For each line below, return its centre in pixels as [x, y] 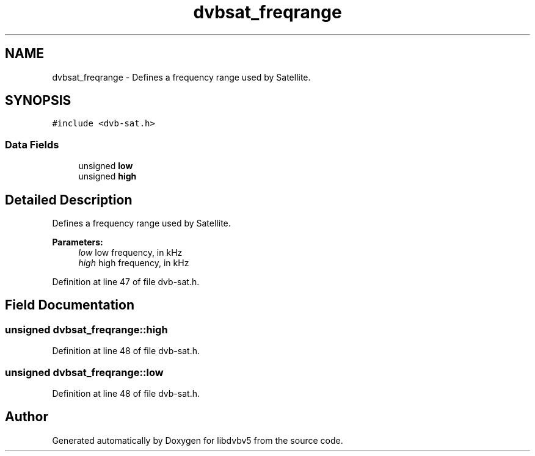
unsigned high [107, 176]
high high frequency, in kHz [134, 263]
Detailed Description [69, 200]
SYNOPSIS [38, 101]
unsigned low [106, 166]
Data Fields [32, 144]
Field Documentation [70, 305]
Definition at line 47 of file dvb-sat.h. [126, 282]
